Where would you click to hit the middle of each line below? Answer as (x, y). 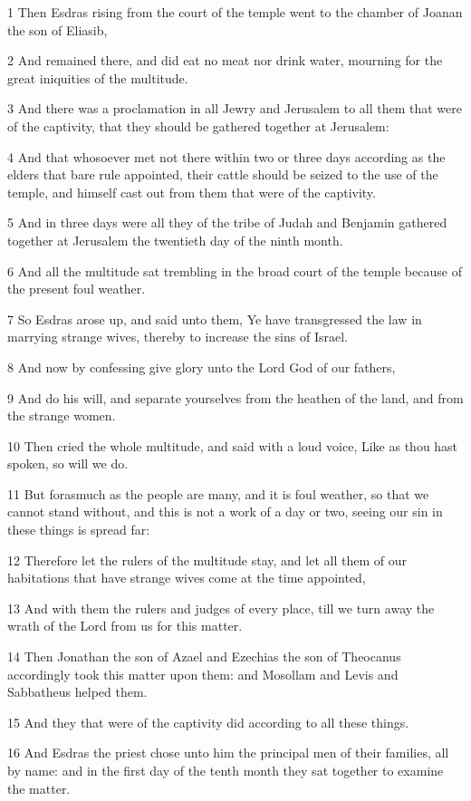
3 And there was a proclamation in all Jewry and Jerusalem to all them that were (235, 108)
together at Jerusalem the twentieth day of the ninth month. (175, 240)
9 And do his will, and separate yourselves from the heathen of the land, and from (235, 397)
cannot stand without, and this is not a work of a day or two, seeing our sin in (225, 511)
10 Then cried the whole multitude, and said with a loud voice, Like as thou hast (233, 445)
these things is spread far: (79, 530)
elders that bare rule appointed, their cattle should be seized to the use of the (223, 174)
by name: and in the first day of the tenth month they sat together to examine (226, 770)
